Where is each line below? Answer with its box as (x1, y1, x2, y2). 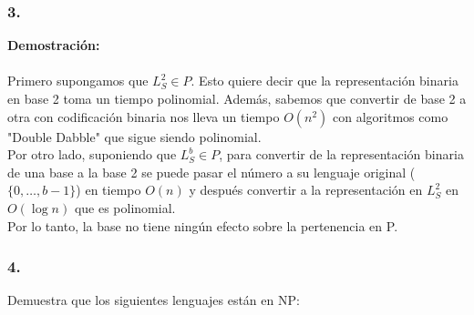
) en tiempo (76, 180, 141, 199)
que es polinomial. (74, 198, 176, 217)
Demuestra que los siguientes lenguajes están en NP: (7, 290, 300, 310)
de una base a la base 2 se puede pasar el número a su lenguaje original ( (7, 162, 416, 181)
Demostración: (7, 36, 100, 55)
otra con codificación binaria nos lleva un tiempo (7, 107, 280, 126)
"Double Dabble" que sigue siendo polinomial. (7, 127, 262, 146)
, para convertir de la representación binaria (219, 145, 464, 164)
